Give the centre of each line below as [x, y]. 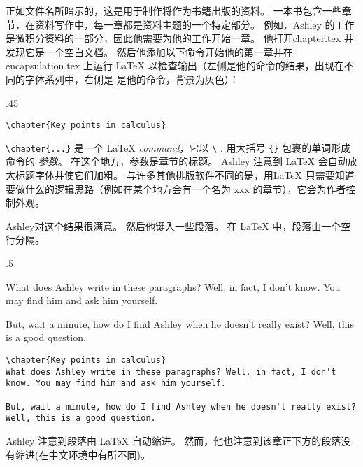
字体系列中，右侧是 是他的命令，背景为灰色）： [132, 79]
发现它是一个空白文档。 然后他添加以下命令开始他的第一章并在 [149, 51]
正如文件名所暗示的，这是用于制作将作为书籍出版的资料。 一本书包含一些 [174, 10]
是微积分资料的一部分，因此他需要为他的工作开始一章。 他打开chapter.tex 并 [180, 38]
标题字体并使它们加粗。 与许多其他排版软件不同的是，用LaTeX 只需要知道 [185, 175]
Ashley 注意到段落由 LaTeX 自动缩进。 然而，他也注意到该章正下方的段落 [173, 440]
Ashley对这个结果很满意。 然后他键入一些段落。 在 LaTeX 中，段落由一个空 [178, 225]
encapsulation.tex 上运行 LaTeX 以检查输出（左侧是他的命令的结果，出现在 [175, 65]
